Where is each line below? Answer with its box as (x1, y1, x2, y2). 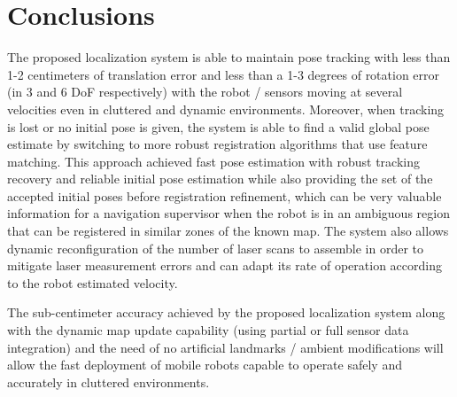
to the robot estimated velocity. (7, 273, 178, 292)
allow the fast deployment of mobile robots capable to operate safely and (7, 355, 402, 374)
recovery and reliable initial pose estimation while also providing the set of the (7, 169, 433, 188)
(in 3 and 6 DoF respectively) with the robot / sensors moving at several (7, 82, 403, 101)
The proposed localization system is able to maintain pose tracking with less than (7, 48, 451, 66)
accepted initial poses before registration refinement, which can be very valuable (7, 186, 442, 205)
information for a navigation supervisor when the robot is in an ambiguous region (7, 204, 450, 222)
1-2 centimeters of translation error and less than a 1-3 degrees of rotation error (7, 65, 440, 83)
